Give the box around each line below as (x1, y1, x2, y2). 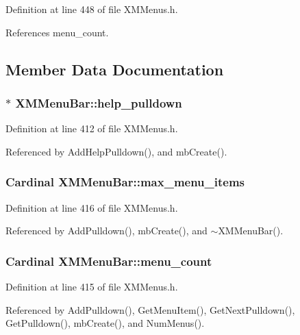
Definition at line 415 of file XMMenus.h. (5, 280, 178, 293)
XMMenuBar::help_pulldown (15, 94, 182, 111)
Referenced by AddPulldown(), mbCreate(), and (5, 223, 208, 238)
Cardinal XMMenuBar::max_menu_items (5, 173, 245, 190)
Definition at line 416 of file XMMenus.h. (5, 200, 178, 214)
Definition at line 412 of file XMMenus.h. (5, 121, 178, 136)
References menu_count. (5, 25, 109, 39)
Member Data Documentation (5, 58, 224, 79)
